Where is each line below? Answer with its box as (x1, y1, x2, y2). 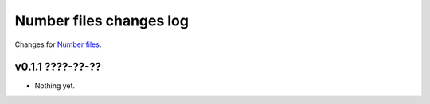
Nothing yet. (34, 81, 76, 91)
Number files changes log (14, 12, 189, 29)
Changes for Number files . (14, 40, 102, 49)
